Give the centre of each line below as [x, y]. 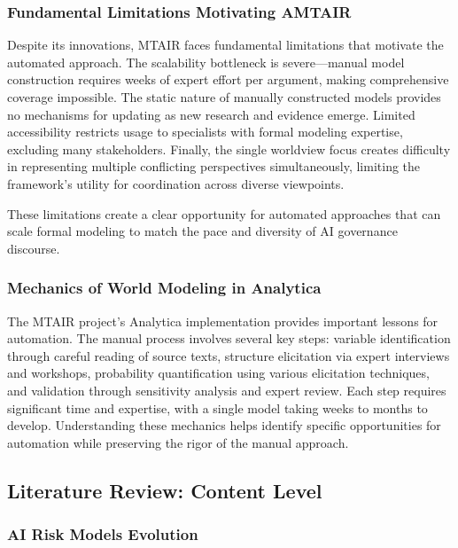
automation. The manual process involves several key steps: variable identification [229, 338]
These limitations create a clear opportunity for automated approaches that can [224, 213]
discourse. [34, 248]
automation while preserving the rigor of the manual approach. [178, 442]
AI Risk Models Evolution [103, 534]
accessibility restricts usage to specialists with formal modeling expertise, [205, 132]
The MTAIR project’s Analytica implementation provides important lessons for [223, 321]
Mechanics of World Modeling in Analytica [164, 288]
